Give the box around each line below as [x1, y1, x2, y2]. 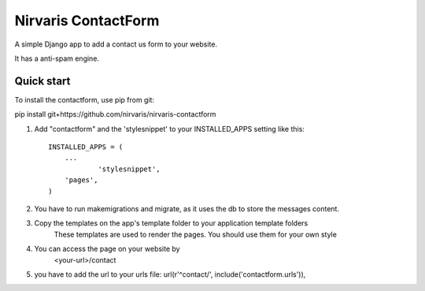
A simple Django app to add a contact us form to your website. [14, 39, 218, 49]
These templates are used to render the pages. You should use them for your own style [54, 229, 338, 239]
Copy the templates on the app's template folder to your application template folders [34, 218, 309, 228]
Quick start [14, 74, 71, 88]
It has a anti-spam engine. [14, 54, 100, 63]
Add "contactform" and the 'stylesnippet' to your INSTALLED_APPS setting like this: [34, 124, 305, 133]
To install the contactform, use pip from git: [14, 95, 155, 104]
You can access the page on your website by [34, 244, 180, 254]
